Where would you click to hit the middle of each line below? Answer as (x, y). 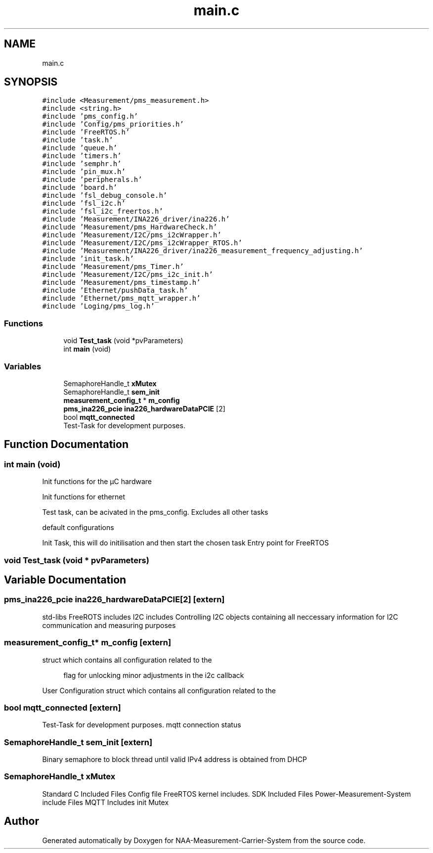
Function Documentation (66, 445)
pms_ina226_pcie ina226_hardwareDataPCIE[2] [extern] (114, 600)
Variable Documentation (65, 580)
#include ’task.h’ (78, 140)
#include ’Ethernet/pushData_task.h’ (115, 291)
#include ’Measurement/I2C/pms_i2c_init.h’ (128, 275)
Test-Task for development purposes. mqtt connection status (142, 725)
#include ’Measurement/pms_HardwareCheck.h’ (130, 227)
